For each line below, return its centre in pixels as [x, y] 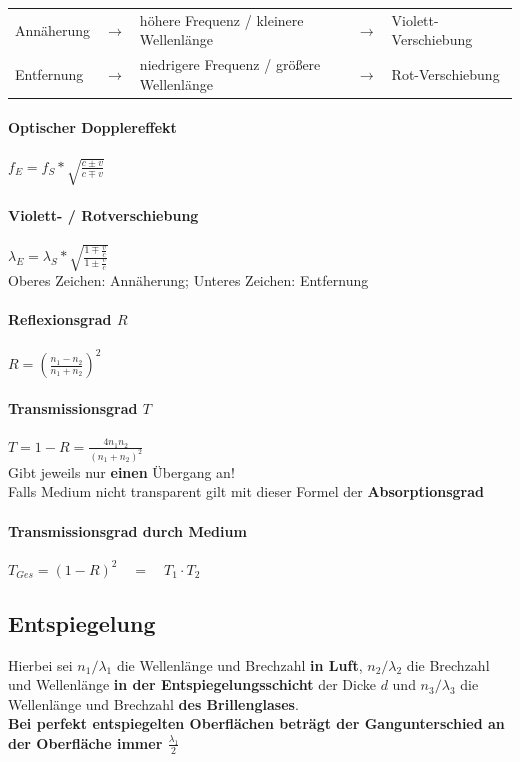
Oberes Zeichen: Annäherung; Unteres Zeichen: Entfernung [188, 280]
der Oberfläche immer [85, 742]
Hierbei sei [40, 664]
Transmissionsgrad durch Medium [127, 530]
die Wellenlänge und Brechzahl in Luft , [239, 664]
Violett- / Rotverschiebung [103, 214]
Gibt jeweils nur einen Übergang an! [121, 471]
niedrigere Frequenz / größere [230, 64]
